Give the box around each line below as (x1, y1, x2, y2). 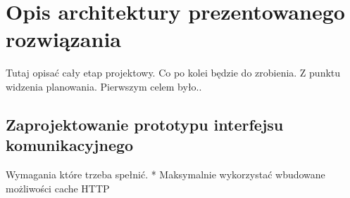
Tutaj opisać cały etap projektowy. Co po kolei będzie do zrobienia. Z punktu (6, 65, 341, 80)
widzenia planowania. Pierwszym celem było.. (6, 79, 202, 93)
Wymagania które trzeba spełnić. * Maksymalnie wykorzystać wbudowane (6, 167, 325, 182)
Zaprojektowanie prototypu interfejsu (6, 113, 284, 135)
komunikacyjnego (6, 134, 134, 156)
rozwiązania (6, 25, 121, 53)
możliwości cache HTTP (6, 180, 110, 195)
